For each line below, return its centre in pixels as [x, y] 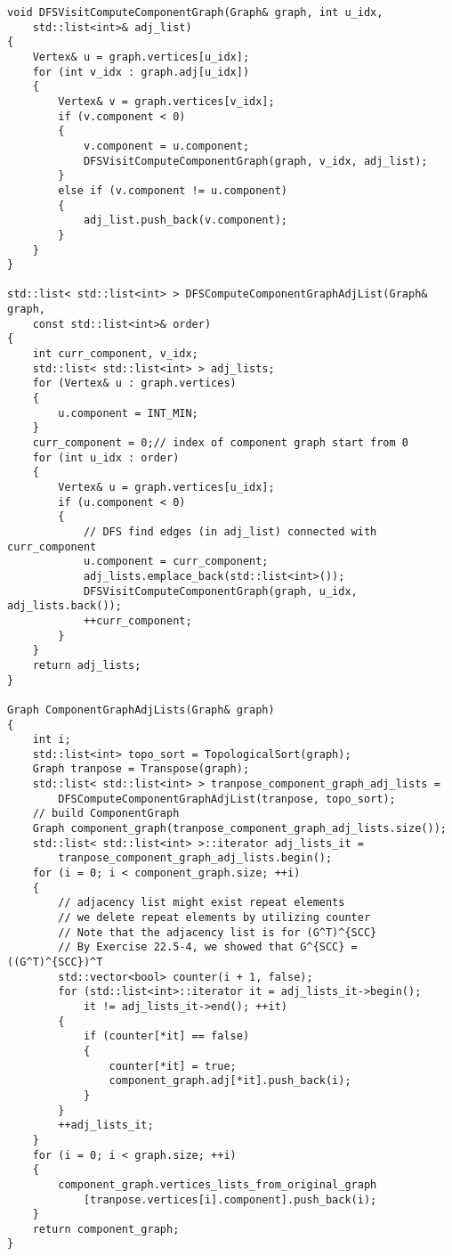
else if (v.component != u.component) [173, 190]
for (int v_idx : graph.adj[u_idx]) [141, 72]
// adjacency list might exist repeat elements [202, 903]
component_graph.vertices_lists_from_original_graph [218, 1184]
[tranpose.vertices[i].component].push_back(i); [230, 1199]
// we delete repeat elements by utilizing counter [214, 918]
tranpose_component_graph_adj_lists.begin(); [195, 858]
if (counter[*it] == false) [166, 1036]
